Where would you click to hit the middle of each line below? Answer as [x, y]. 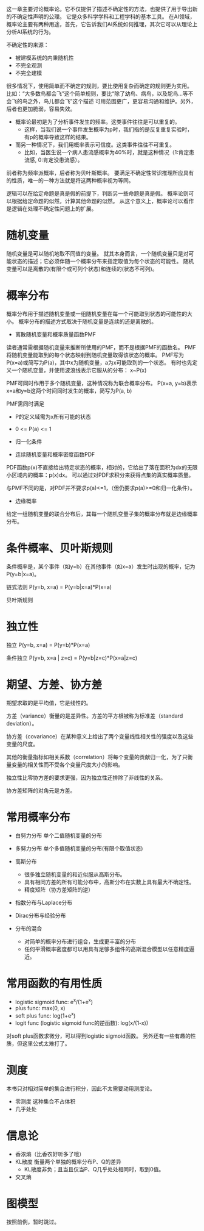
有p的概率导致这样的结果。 [58, 137]
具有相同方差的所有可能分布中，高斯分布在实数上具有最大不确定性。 [109, 882]
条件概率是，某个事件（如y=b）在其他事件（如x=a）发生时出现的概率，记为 [101, 566]
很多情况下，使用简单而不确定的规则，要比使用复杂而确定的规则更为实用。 [99, 86]
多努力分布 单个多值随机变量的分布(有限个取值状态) [79, 848]
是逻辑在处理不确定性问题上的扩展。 [52, 209]
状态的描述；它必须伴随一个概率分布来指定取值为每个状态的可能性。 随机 [103, 261]
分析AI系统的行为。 [30, 32]
